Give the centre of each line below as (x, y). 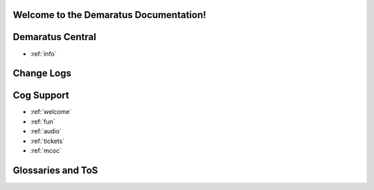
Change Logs (42, 74)
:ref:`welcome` (51, 112)
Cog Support (41, 96)
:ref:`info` (43, 54)
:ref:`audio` (46, 131)
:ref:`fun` (43, 122)
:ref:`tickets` (47, 141)
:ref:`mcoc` (46, 151)
